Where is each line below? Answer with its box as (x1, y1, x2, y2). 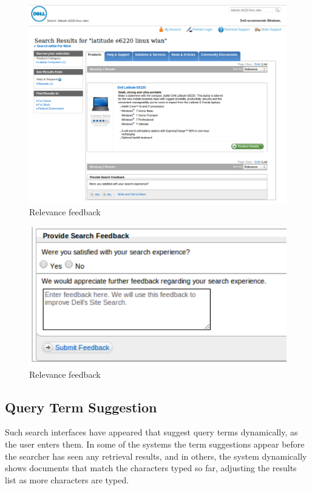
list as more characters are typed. (5, 473, 129, 486)
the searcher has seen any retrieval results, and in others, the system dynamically (5, 449, 307, 462)
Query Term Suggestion (5, 397, 157, 416)
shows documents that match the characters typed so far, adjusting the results (5, 461, 297, 474)
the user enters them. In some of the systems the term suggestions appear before (5, 437, 305, 450)
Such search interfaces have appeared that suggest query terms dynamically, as (5, 426, 298, 438)
